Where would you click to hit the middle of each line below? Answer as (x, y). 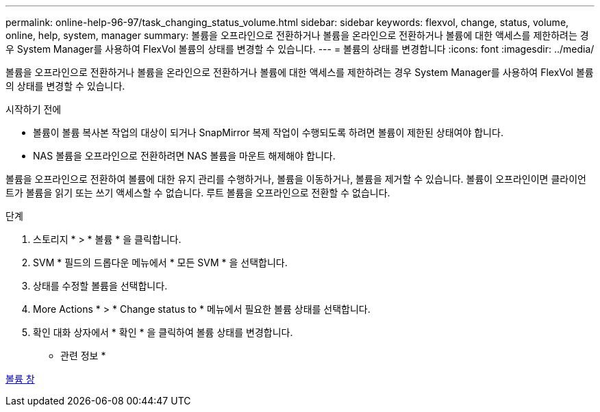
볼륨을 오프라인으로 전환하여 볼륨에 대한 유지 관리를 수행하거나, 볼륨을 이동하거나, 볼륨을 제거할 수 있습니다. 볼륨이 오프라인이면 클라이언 (296, 179)
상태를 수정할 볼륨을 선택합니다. (100, 286)
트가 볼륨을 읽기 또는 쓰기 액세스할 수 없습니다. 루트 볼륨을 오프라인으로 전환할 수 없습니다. (198, 193)
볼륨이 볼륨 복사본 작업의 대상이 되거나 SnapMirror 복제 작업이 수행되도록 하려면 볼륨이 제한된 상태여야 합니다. (268, 132)
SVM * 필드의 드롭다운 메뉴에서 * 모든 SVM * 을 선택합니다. (160, 262)
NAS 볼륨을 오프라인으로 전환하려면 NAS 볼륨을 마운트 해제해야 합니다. (184, 156)
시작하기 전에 (34, 109)
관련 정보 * (83, 356)
